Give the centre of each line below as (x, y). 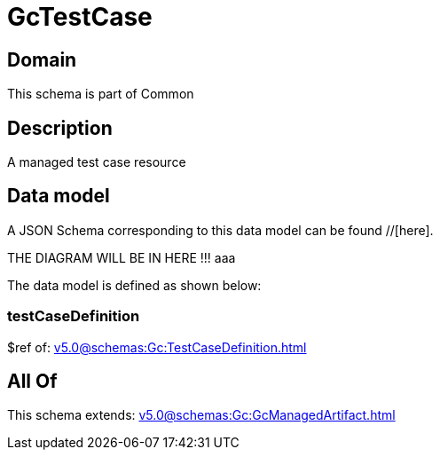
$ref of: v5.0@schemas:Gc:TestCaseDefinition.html (157, 347)
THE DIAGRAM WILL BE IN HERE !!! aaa (122, 257)
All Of (32, 382)
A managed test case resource (97, 162)
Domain (42, 59)
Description (60, 128)
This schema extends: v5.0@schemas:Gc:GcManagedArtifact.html (201, 415)
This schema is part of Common (101, 94)
